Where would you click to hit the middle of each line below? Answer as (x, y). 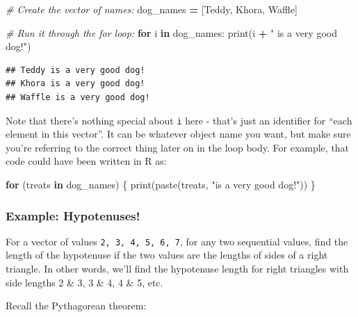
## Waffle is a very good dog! (78, 97)
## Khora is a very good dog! (75, 84)
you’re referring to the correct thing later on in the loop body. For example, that (178, 147)
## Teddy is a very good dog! (75, 70)
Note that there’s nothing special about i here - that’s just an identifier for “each (179, 120)
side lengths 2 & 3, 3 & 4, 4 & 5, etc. (84, 282)
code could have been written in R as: (86, 161)
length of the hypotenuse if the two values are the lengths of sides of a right (167, 255)
